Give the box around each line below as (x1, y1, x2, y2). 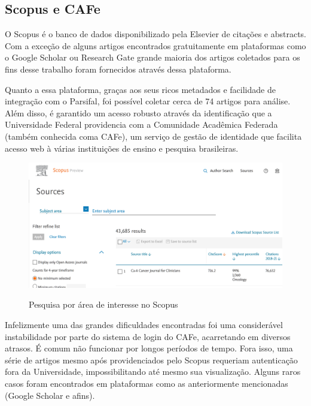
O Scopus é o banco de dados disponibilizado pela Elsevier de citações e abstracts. (5, 28, 307, 40)
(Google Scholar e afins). (5, 389, 95, 401)
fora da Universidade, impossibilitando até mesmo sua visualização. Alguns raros (5, 365, 301, 378)
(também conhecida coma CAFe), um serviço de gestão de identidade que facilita (5, 130, 302, 142)
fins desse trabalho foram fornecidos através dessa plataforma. (5, 62, 231, 75)
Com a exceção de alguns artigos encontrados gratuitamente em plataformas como (5, 39, 306, 52)
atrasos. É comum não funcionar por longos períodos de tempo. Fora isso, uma (5, 342, 293, 354)
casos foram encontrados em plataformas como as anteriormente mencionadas (5, 377, 288, 389)
